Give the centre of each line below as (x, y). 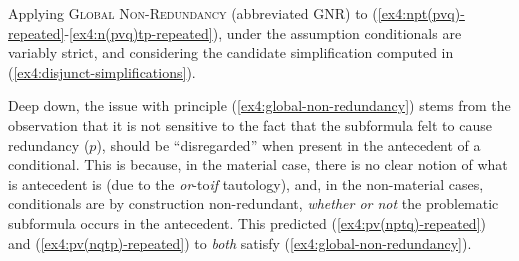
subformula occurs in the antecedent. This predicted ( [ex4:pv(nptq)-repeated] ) (247, 222)
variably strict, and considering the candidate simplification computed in (231, 52)
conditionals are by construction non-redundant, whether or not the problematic (253, 203)
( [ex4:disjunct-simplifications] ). (102, 71)
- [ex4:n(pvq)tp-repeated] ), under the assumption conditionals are (263, 32)
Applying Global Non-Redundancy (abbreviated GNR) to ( (193, 13)
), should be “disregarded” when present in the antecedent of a (288, 144)
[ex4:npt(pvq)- (421, 13)
